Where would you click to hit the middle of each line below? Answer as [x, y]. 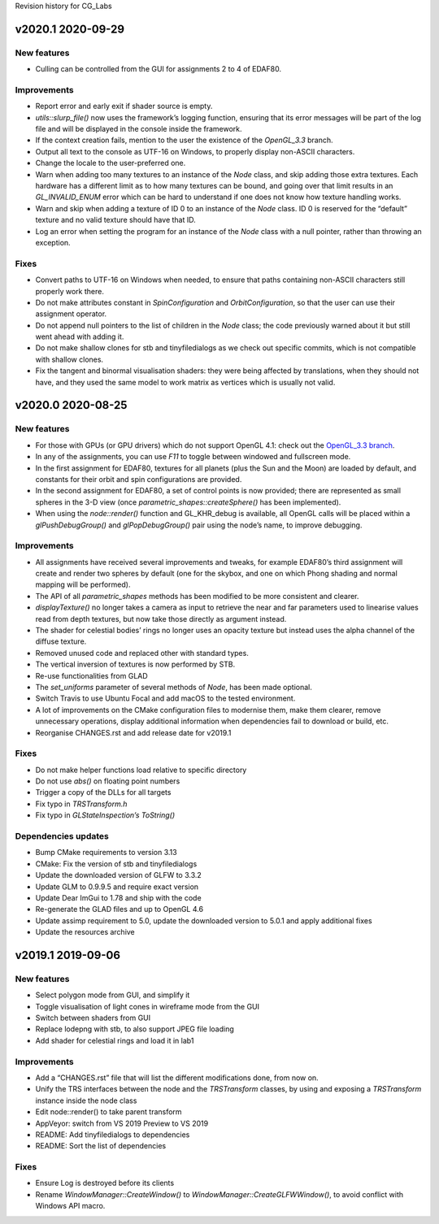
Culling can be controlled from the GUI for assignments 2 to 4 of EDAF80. [159, 69]
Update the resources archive [85, 932]
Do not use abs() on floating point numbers [108, 781]
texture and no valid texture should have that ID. [115, 220]
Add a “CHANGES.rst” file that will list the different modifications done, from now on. [177, 1078]
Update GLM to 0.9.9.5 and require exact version [117, 887]
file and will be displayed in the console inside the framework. [139, 129]
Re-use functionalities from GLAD [91, 675]
